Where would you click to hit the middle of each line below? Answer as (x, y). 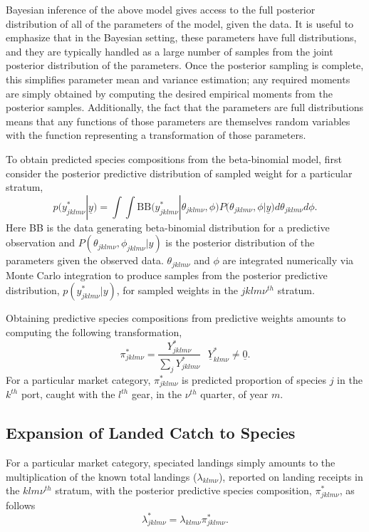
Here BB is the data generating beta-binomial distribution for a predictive (168, 227)
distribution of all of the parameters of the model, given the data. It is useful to (180, 23)
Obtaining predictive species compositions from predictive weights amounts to (176, 318)
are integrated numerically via (288, 260)
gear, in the (156, 394)
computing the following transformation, (94, 332)
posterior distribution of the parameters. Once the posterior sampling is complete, (185, 65)
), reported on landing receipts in (291, 476)
